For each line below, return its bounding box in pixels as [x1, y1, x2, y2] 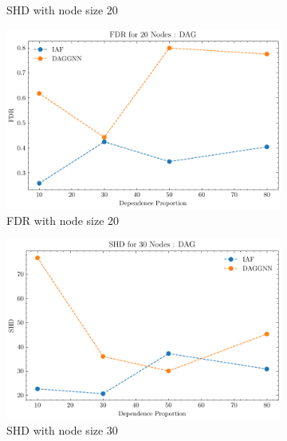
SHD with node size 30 [6, 422, 118, 439]
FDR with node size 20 [6, 211, 120, 228]
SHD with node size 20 [6, 2, 118, 18]
